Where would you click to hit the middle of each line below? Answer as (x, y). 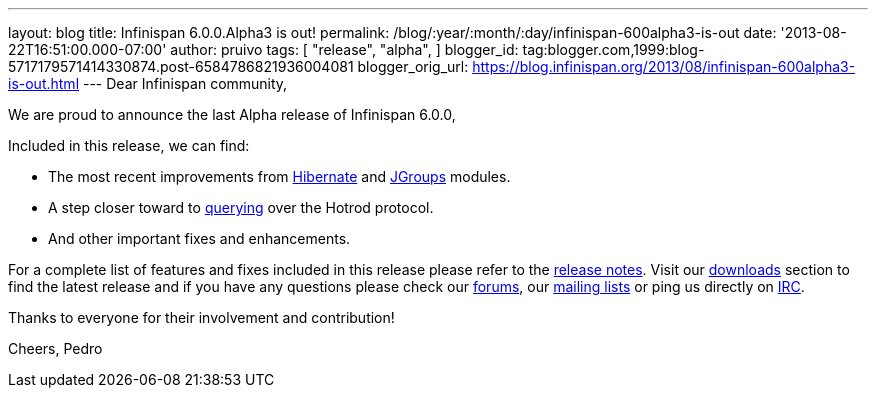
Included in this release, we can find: (129, 145)
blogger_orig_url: (413, 66)
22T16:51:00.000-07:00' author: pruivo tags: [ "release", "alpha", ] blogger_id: (263, 49)
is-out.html (44, 83)
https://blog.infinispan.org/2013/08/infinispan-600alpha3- (664, 66)
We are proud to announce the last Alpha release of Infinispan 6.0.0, (232, 114)
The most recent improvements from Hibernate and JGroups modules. (279, 176)
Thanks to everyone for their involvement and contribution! (201, 317)
